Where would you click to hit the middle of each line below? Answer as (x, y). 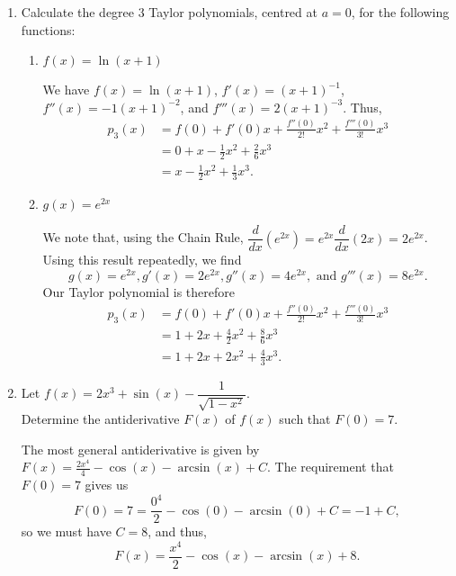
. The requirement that (331, 467)
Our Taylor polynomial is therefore (139, 292)
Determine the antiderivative (100, 419)
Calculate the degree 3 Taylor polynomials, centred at (169, 12)
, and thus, (178, 531)
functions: (48, 29)
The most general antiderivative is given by (140, 449)
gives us (107, 485)
